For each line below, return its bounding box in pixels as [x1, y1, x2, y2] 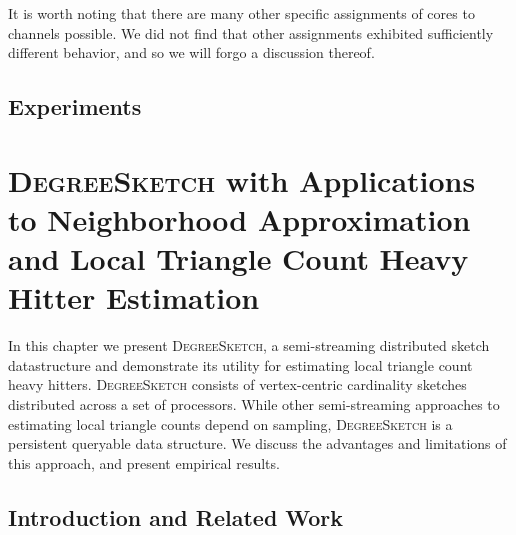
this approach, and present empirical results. [8, 452, 280, 473]
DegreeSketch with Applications [8, 159, 476, 200]
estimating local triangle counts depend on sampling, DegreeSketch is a [8, 413, 453, 434]
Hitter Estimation [8, 277, 260, 318]
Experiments [8, 91, 142, 122]
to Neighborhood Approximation [8, 198, 471, 239]
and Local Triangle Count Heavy [8, 238, 469, 279]
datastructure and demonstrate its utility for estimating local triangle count [8, 354, 473, 375]
